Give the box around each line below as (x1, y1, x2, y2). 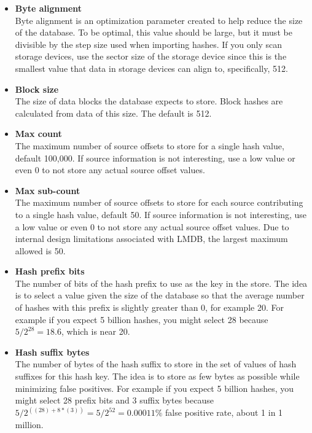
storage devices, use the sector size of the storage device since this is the (15, 50, 287, 63)
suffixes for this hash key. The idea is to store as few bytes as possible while (15, 370, 300, 383)
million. (15, 418, 44, 431)
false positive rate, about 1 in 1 (165, 406, 283, 419)
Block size (15, 82, 59, 95)
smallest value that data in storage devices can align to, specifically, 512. (15, 61, 288, 74)
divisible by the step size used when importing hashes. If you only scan (15, 37, 282, 50)
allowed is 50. (15, 244, 66, 257)
